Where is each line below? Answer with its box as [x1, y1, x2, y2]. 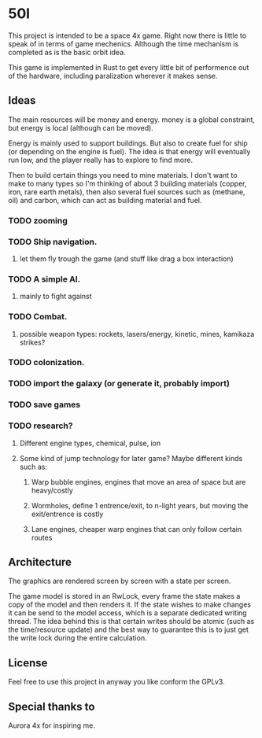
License [8, 656, 48, 670]
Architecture [8, 555, 72, 569]
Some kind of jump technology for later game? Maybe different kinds [19, 453, 243, 463]
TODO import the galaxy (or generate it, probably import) [8, 378, 231, 389]
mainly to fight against [19, 292, 92, 301]
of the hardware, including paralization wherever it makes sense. [8, 71, 218, 80]
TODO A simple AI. [8, 273, 81, 284]
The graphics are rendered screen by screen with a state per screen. [8, 576, 231, 586]
